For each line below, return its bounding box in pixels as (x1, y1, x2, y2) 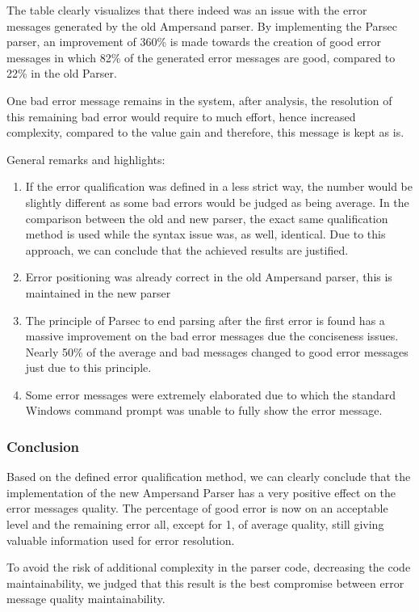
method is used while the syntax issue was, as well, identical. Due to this (25, 226, 386, 243)
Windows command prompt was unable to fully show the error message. (25, 402, 383, 419)
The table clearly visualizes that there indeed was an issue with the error (6, 2, 367, 18)
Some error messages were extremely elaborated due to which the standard (25, 386, 396, 403)
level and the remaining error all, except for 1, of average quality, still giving (6, 516, 384, 533)
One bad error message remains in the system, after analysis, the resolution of (6, 91, 392, 108)
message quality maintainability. (6, 590, 166, 607)
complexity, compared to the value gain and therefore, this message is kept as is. (6, 124, 404, 141)
